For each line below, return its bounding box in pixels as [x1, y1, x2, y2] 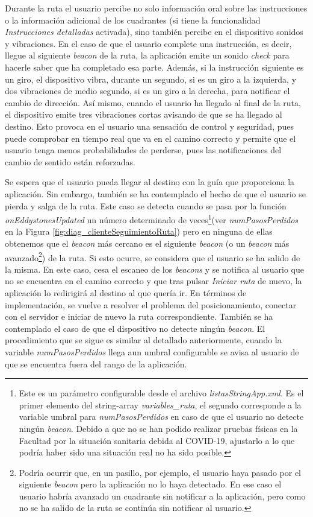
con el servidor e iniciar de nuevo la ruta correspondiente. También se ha [5, 310, 273, 323]
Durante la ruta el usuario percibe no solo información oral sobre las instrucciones [5, 2, 308, 14]
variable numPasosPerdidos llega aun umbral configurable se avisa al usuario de [5, 345, 299, 358]
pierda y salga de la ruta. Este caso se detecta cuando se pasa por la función [5, 199, 287, 212]
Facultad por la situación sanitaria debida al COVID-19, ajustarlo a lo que [19, 434, 295, 446]
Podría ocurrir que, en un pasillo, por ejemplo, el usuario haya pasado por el [19, 466, 301, 478]
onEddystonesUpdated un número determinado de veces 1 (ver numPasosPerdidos [5, 212, 299, 226]
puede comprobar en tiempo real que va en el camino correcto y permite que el [5, 132, 296, 144]
